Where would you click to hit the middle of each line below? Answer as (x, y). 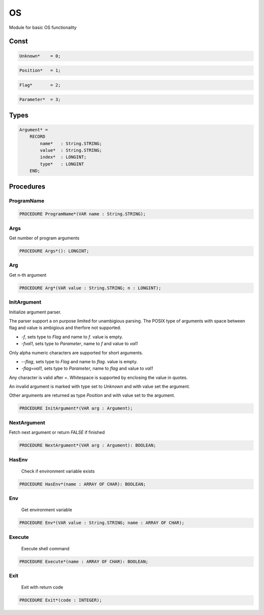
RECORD (37, 137)
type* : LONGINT (62, 164)
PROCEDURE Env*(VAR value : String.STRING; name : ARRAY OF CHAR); (102, 523)
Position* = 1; (40, 71)
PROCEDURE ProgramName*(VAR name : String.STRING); (83, 214)
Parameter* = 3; (40, 100)
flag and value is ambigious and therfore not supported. (65, 328)
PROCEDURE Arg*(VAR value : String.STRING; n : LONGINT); (90, 288)
